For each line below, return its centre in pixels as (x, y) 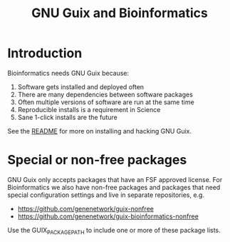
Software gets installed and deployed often (81, 86)
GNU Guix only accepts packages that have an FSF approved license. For (115, 179)
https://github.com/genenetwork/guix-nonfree (86, 208)
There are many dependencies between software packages (105, 94)
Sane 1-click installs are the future (67, 117)
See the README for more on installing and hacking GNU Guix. (100, 131)
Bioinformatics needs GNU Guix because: (68, 73)
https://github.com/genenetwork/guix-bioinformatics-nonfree (108, 216)
